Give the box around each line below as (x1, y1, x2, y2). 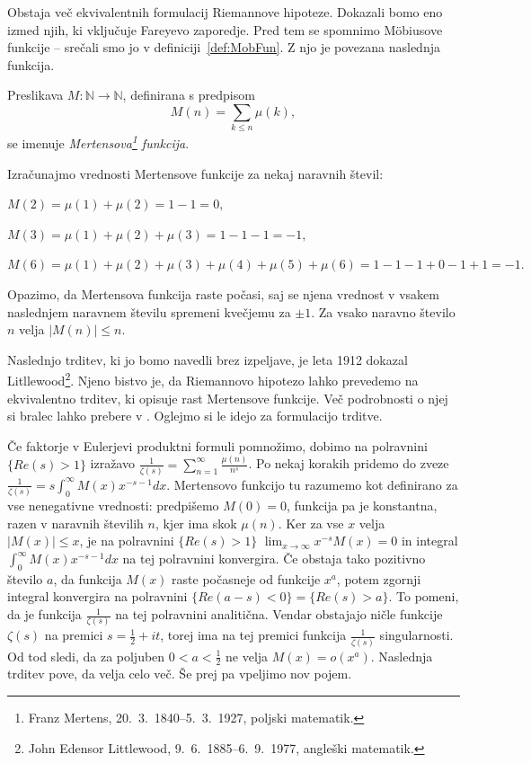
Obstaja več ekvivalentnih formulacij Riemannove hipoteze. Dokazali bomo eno (7, 3, 443, 21)
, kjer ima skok (155, 513, 237, 532)
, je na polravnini (79, 531, 174, 550)
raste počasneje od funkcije (172, 569, 321, 588)
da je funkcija (7, 605, 82, 624)
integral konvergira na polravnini (7, 587, 188, 606)
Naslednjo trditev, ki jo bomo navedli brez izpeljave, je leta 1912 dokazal (7, 350, 408, 368)
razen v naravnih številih (7, 513, 144, 532)
